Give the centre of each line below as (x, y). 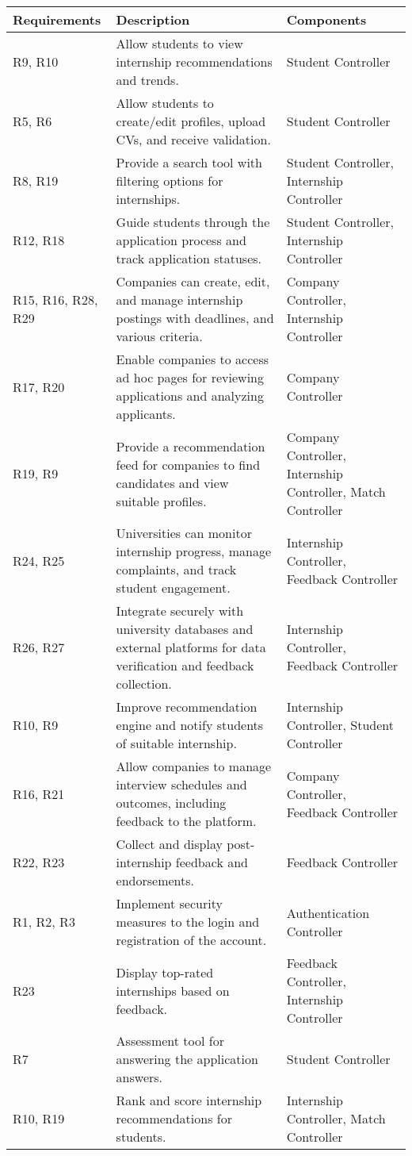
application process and (181, 240)
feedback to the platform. (186, 821)
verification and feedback (185, 665)
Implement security (169, 903)
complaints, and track (176, 569)
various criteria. (159, 336)
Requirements (57, 19)
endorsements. (155, 880)
